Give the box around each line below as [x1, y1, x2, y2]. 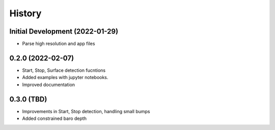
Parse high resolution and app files [22, 41, 95, 47]
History [9, 8, 42, 19]
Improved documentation [22, 82, 75, 88]
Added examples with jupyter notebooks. [22, 74, 108, 81]
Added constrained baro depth [22, 115, 87, 122]
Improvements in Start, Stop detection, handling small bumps [22, 108, 150, 114]
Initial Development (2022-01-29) [9, 27, 119, 36]
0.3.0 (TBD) [9, 95, 47, 103]
